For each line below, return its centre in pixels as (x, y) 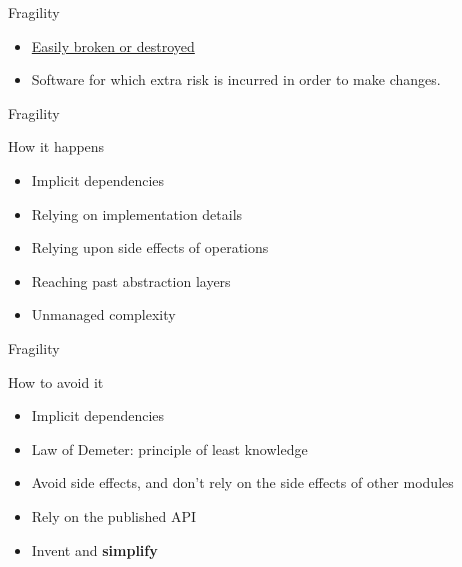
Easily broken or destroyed (113, 45)
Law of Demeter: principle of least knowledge (169, 448)
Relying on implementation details (137, 213)
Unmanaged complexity (103, 314)
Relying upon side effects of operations (150, 247)
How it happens (56, 146)
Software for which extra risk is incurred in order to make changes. (236, 79)
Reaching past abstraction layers (131, 280)
